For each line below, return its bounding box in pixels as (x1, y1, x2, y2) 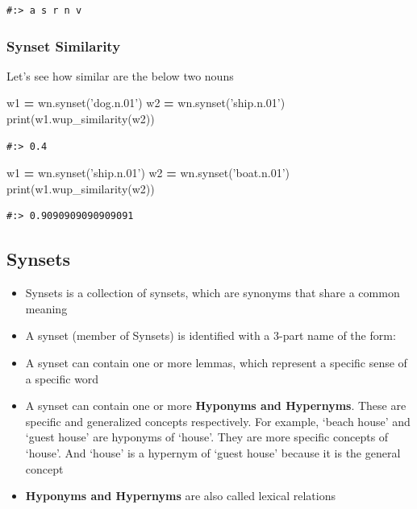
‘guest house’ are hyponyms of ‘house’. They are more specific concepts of (25, 428, 389, 445)
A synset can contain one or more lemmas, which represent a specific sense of (25, 354, 407, 370)
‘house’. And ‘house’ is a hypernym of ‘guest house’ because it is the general (25, 444, 401, 461)
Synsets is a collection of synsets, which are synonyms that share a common (25, 284, 400, 301)
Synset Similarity (6, 35, 121, 56)
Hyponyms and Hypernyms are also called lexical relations (25, 487, 336, 504)
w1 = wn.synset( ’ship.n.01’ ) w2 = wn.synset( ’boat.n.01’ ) (6, 164, 290, 181)
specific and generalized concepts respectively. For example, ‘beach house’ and (25, 412, 411, 429)
